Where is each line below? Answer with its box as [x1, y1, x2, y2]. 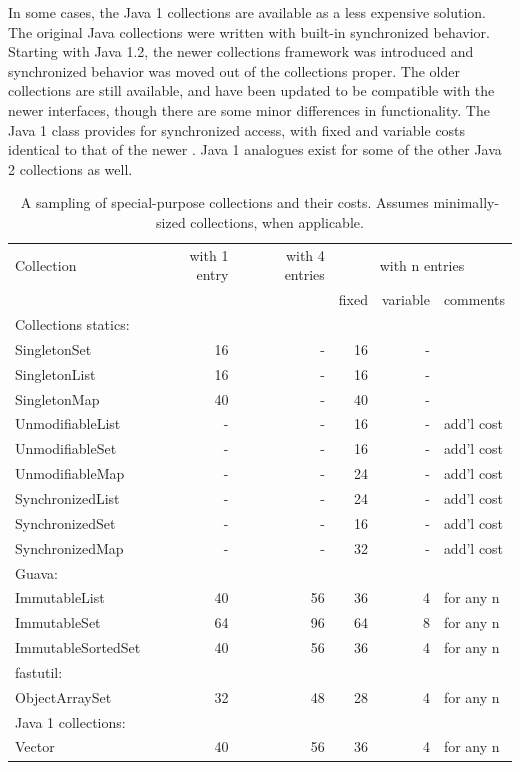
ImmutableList [15, 587, 105, 608]
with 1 [189, 244, 229, 265]
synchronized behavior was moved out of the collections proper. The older [8, 60, 460, 81]
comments [443, 289, 505, 310]
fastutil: [15, 661, 63, 682]
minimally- [433, 192, 500, 213]
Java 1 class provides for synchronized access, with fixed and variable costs [8, 119, 466, 140]
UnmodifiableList [15, 413, 121, 434]
